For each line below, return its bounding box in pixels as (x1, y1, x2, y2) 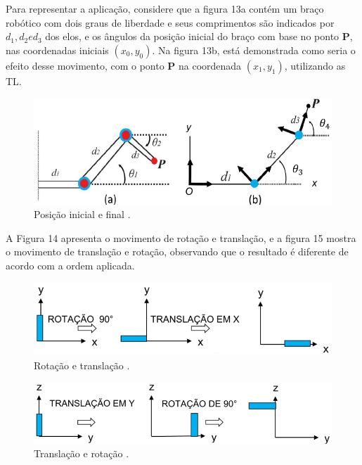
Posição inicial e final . (34, 207, 131, 222)
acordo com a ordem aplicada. (6, 257, 135, 272)
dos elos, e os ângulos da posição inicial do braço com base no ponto (45, 29, 340, 44)
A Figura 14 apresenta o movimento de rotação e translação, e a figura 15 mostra (6, 230, 356, 245)
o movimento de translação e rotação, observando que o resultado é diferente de (6, 244, 349, 259)
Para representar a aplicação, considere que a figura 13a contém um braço (6, 1, 324, 15)
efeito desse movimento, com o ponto (6, 58, 164, 72)
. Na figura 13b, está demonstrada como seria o (152, 42, 356, 57)
